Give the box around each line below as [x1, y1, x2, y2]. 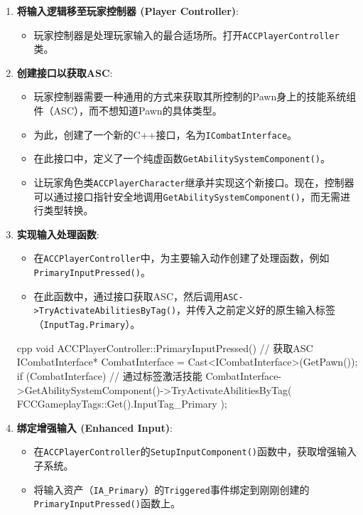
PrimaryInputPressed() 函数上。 [33, 496, 180, 511]
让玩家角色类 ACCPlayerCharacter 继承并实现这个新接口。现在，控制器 [33, 174, 354, 189]
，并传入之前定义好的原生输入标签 [176, 302, 336, 317]
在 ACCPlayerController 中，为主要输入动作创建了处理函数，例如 [33, 250, 330, 265]
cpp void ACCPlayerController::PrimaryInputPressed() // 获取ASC [16, 340, 313, 355]
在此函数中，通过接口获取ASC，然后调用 [33, 288, 223, 303]
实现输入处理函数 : [16, 226, 99, 241]
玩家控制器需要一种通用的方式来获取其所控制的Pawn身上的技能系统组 [33, 89, 357, 104]
